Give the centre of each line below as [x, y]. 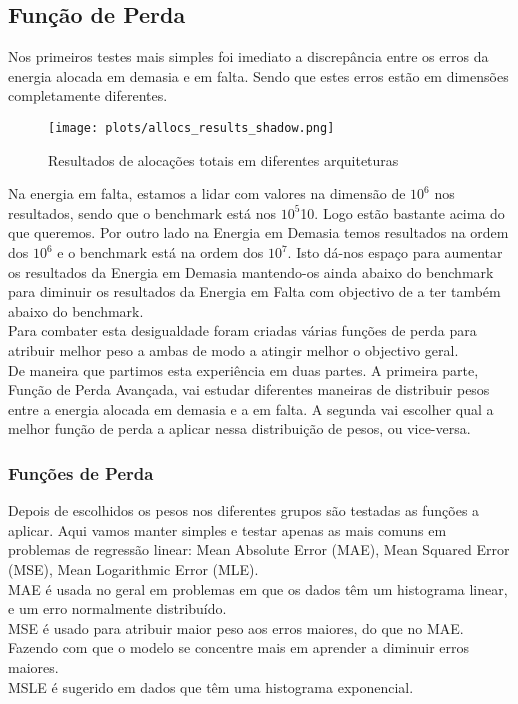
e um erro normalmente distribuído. [117, 608]
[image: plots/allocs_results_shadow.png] [191, 127]
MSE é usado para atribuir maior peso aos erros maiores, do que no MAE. [236, 627]
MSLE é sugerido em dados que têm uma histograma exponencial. [211, 686]
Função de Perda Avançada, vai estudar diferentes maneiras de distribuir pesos [249, 389]
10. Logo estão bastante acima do [402, 212]
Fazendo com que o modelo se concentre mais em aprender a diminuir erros [239, 647]
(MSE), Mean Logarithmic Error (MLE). [133, 568]
